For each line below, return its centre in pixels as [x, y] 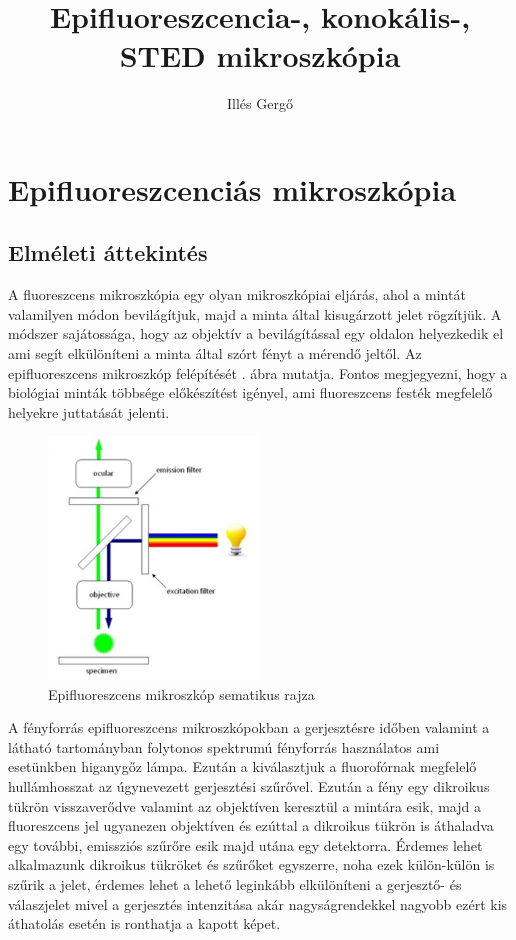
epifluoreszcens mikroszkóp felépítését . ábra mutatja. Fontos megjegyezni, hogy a [258, 372]
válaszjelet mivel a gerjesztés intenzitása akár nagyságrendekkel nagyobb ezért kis [258, 903]
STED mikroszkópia [260, 55]
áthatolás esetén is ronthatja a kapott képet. [144, 923]
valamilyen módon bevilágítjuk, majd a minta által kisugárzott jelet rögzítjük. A [255, 313]
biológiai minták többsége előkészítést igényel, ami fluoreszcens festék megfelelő [250, 392]
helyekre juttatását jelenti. [89, 411]
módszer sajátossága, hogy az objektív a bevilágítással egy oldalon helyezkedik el [256, 333]
